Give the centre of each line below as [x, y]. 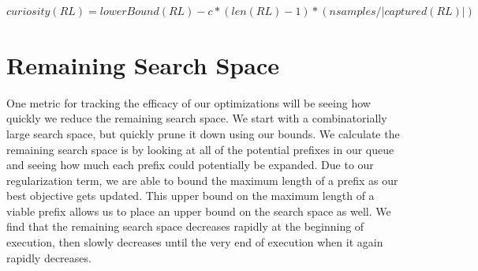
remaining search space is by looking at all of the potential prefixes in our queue [200, 149]
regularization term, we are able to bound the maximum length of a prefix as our [202, 180]
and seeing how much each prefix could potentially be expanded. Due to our [190, 165]
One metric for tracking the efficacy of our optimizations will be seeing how [189, 102]
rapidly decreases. [49, 257]
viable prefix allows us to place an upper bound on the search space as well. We [199, 211]
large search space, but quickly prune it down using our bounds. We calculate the [203, 133]
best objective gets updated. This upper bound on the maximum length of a [190, 196]
